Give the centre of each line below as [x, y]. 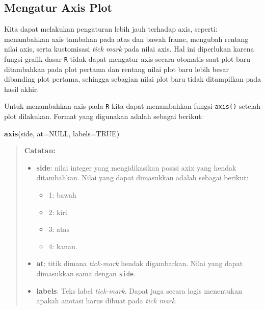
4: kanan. [63, 246]
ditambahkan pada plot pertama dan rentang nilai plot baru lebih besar [116, 69]
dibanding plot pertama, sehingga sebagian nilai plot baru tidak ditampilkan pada [132, 79]
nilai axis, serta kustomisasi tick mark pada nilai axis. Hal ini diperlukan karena [129, 49]
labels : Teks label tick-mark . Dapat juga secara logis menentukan [139, 290]
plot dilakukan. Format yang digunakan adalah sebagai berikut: [104, 116]
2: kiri [58, 212]
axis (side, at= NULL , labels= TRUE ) [62, 133]
